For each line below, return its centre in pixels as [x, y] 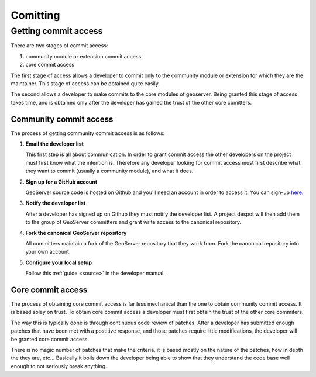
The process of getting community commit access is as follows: [88, 133]
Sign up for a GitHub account [61, 182]
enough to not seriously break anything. [59, 366]
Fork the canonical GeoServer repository [76, 233]
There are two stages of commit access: [59, 46]
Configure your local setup [59, 262]
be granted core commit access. [50, 339]
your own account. [48, 252]
